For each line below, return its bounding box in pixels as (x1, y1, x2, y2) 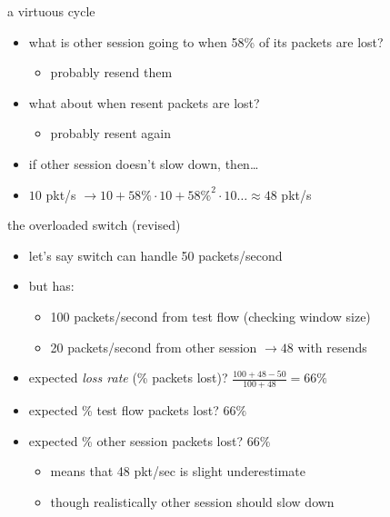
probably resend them (50, 63, 173, 82)
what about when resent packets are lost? (28, 93, 260, 112)
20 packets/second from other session (50, 337, 257, 356)
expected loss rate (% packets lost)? (28, 368, 228, 387)
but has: (28, 276, 75, 295)
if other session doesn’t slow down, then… (28, 154, 259, 173)
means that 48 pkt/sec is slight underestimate (50, 462, 305, 481)
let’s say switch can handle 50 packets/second (28, 245, 283, 264)
